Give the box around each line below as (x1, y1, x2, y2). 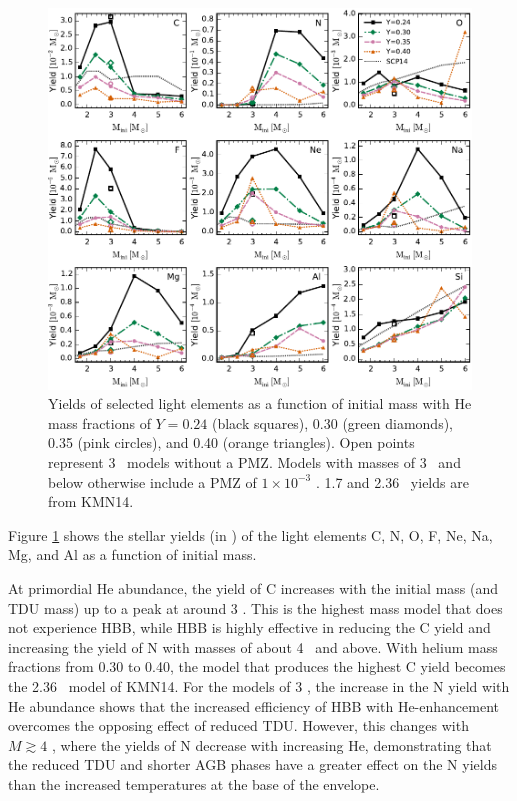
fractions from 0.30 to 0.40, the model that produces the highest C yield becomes (8, 656, 506, 677)
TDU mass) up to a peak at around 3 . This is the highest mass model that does (8, 597, 503, 618)
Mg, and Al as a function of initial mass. (8, 544, 257, 565)
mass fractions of (48, 412, 151, 433)
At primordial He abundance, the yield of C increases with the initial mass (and (8, 577, 499, 598)
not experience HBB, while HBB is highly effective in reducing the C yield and (8, 617, 491, 638)
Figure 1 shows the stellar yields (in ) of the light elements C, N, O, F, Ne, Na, (8, 524, 493, 545)
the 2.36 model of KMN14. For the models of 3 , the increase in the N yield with (8, 675, 510, 696)
